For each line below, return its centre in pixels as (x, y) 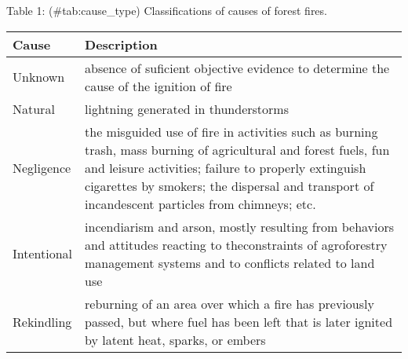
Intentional (43, 254)
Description (121, 44)
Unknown (39, 77)
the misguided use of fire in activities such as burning (231, 131)
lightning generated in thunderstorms (187, 108)
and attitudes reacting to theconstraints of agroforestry (236, 244)
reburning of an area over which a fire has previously (229, 303)
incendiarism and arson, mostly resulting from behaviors (240, 226)
